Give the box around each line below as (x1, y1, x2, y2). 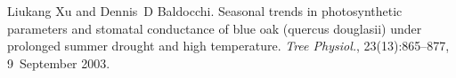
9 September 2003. (7, 53, 110, 72)
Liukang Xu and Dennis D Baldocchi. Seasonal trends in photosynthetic (7, 2, 403, 19)
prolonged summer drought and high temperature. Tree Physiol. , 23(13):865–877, (7, 36, 450, 55)
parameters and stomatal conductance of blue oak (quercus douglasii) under (7, 19, 422, 37)
